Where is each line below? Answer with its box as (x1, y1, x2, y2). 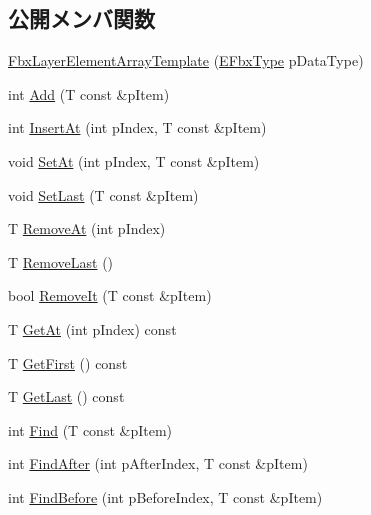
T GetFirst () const (8, 352, 128, 373)
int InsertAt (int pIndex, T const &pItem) (8, 117, 267, 138)
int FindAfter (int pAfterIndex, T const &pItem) (8, 453, 308, 474)
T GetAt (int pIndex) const (8, 318, 177, 339)
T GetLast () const (8, 386, 125, 407)
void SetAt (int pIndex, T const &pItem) (8, 150, 260, 171)
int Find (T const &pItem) (8, 419, 173, 440)
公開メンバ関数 (8, 3, 155, 34)
